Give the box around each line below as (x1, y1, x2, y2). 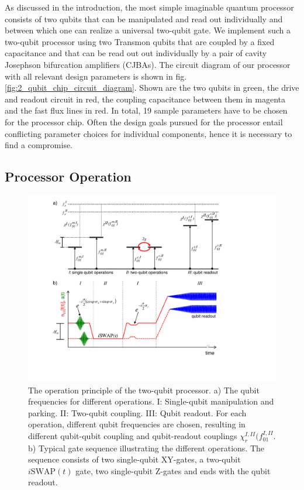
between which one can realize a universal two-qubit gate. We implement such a (5, 24, 291, 36)
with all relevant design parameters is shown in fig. (5, 70, 187, 82)
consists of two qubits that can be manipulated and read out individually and (5, 12, 283, 25)
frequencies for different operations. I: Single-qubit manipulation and (28, 395, 274, 407)
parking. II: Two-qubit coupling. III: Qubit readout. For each (28, 406, 247, 419)
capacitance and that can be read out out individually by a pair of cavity (5, 47, 267, 59)
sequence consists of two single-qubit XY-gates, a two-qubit (28, 453, 241, 465)
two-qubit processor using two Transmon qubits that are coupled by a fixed (5, 35, 275, 47)
